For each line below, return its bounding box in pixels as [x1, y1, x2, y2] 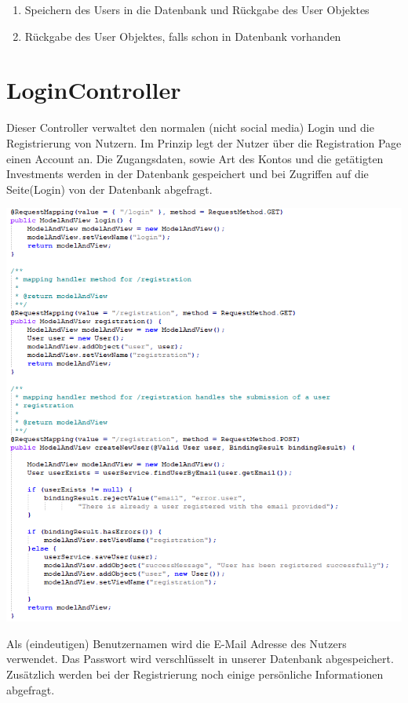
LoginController [6, 74, 181, 106]
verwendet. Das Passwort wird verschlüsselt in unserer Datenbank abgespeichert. [6, 650, 394, 667]
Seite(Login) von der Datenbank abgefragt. [6, 180, 213, 197]
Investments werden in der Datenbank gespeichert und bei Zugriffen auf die [6, 166, 369, 182]
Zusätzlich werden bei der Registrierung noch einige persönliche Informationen [6, 666, 384, 683]
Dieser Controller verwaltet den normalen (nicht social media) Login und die [6, 119, 374, 136]
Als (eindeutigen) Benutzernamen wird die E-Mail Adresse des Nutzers [6, 635, 347, 651]
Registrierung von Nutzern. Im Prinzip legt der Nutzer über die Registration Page [6, 134, 402, 151]
